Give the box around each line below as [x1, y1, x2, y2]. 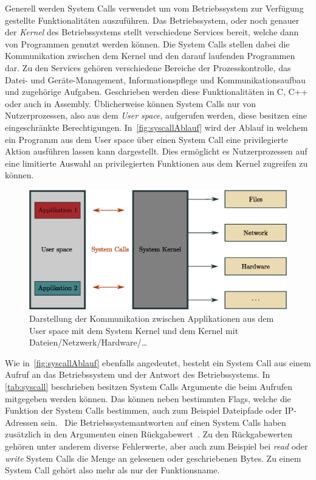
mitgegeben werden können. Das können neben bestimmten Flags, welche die [5, 392, 291, 405]
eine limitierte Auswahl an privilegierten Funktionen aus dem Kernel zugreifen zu [5, 156, 308, 169]
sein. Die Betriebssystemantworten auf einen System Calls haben [41, 416, 286, 428]
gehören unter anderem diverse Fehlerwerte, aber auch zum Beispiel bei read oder [5, 439, 308, 452]
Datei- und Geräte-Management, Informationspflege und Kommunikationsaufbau [5, 73, 306, 86]
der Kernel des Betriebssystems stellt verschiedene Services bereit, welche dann [5, 26, 299, 38]
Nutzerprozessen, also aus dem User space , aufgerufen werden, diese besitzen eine [5, 109, 307, 122]
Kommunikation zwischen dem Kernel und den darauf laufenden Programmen [5, 49, 295, 62]
